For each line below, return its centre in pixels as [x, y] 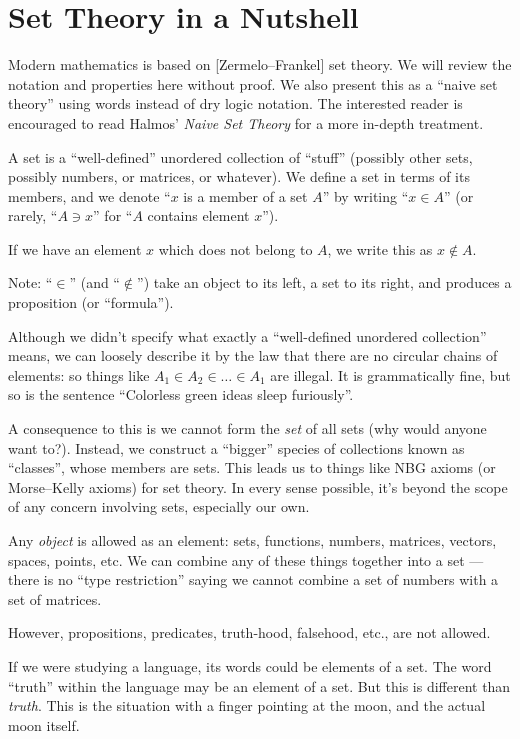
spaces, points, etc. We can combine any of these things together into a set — [246, 559]
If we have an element [75, 248]
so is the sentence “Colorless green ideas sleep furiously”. [181, 394]
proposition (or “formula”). [91, 302]
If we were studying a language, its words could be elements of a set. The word [250, 665]
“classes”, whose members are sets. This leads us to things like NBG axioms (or [252, 467]
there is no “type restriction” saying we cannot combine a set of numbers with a [253, 579]
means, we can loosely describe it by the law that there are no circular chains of [253, 355]
